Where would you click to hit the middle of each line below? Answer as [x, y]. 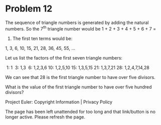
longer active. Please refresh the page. [45, 117]
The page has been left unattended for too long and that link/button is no [80, 111]
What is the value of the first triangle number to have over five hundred [78, 87]
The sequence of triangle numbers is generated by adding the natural [77, 22]
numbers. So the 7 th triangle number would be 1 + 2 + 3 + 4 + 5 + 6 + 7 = [81, 28]
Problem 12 [29, 9]
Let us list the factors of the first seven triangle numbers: [64, 57]
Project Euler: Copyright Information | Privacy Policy [59, 102]
